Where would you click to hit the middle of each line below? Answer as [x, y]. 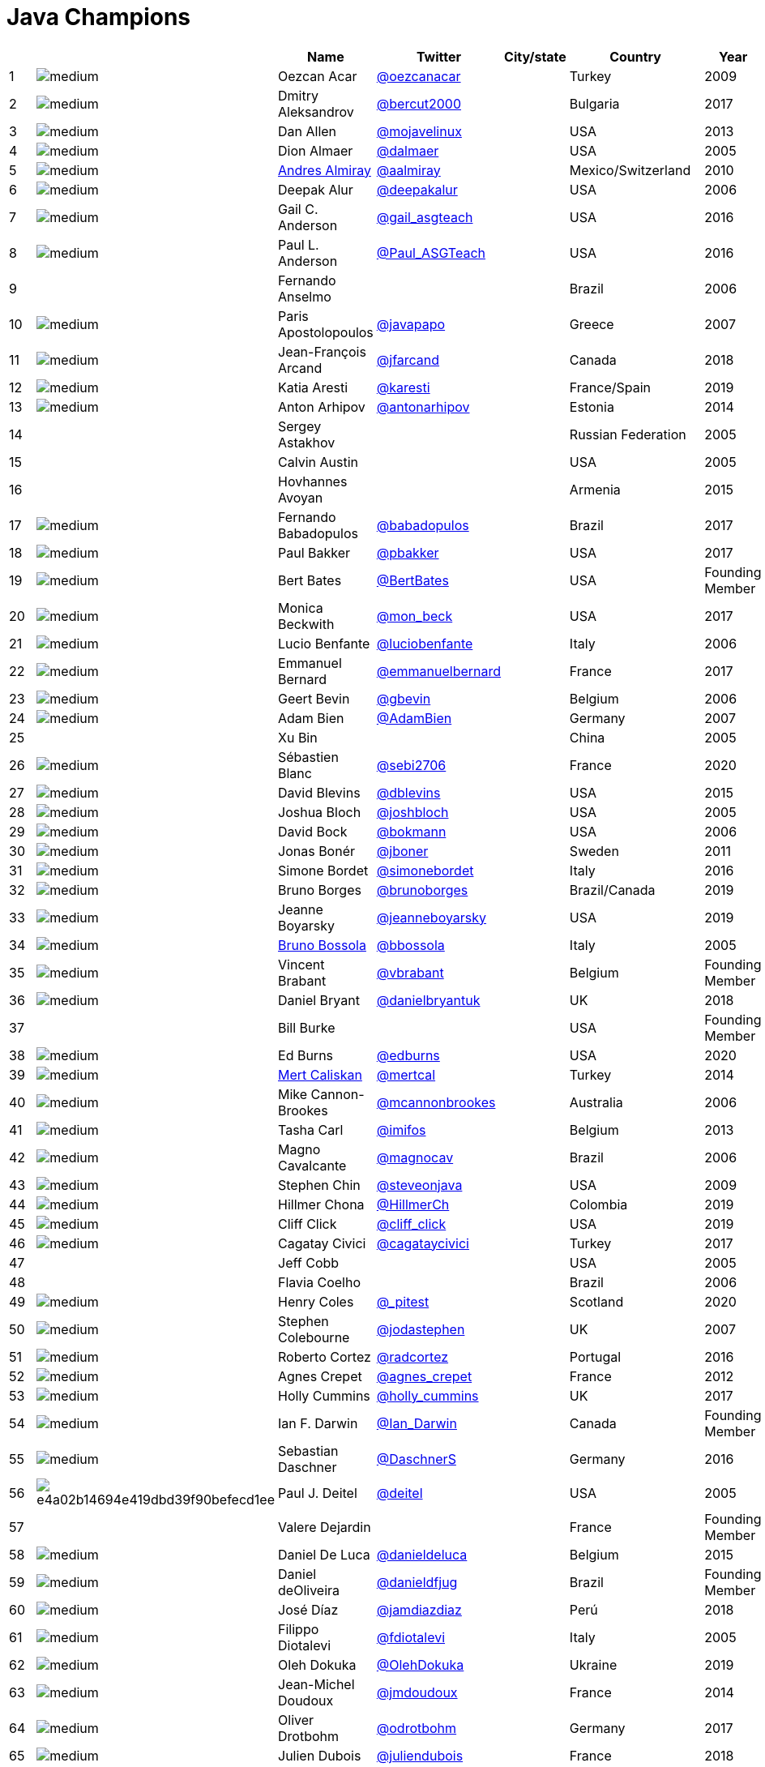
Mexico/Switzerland [630, 170]
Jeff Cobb [309, 1262]
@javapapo [411, 324]
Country [635, 56]
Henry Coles [316, 1301]
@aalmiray [408, 170]
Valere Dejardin [325, 1527]
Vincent [301, 964]
